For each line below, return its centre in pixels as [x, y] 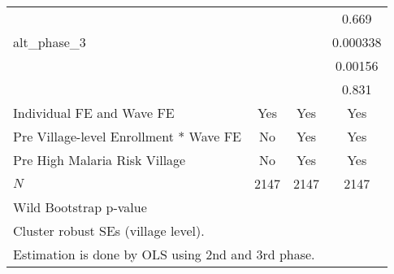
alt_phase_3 [50, 42]
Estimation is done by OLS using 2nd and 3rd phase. [164, 254]
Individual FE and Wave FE [94, 113]
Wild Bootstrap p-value [80, 207]
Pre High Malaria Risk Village [100, 160]
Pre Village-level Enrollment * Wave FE [127, 136]
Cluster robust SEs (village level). [109, 231]
